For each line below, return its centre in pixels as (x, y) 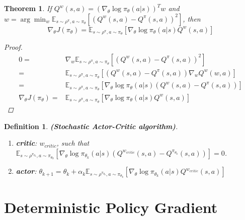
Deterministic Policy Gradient (111, 207)
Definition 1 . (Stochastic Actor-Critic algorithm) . (91, 126)
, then (192, 18)
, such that (73, 143)
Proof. (13, 47)
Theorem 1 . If (28, 8)
